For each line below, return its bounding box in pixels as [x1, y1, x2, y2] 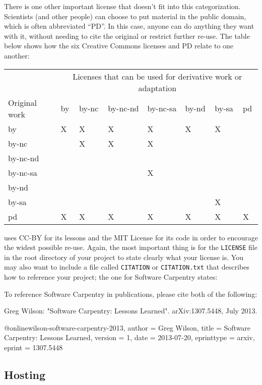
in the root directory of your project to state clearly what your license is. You [4, 251, 243, 262]
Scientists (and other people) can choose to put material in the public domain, [4, 11, 246, 21]
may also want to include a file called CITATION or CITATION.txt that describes [4, 262, 249, 272]
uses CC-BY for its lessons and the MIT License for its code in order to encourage [4, 232, 258, 242]
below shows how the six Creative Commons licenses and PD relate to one [4, 40, 234, 51]
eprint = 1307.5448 [4, 342, 63, 353]
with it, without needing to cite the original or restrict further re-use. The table [4, 30, 250, 41]
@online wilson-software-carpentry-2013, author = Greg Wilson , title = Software [4, 322, 251, 333]
